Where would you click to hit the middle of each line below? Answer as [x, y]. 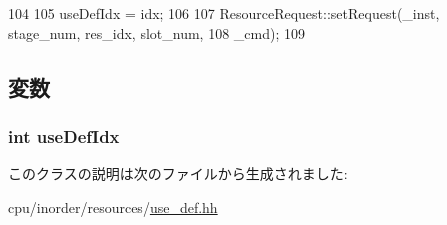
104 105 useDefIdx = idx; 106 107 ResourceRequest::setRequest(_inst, [224, 13]
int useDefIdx [64, 135]
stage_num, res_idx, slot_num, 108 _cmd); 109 [156, 32]
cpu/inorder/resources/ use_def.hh [113, 206]
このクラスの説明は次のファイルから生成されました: [178, 173]
